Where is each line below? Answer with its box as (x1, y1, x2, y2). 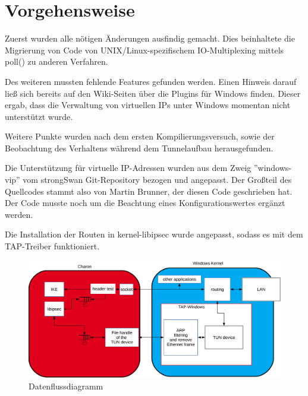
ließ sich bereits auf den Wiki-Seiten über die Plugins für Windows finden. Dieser (5, 87, 301, 99)
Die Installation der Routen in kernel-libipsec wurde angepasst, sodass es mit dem (5, 228, 303, 240)
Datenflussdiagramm (29, 379, 103, 392)
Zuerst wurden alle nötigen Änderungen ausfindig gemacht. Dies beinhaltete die (5, 32, 295, 45)
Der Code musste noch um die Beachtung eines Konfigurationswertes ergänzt (5, 197, 285, 209)
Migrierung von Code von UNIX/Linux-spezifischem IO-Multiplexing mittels (5, 43, 284, 56)
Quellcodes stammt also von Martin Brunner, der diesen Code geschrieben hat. (5, 185, 293, 197)
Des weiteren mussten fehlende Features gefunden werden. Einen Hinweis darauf (5, 75, 297, 87)
